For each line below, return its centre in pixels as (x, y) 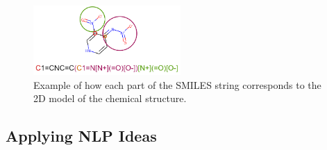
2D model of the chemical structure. (110, 98)
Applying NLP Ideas (81, 136)
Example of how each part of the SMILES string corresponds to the (177, 84)
